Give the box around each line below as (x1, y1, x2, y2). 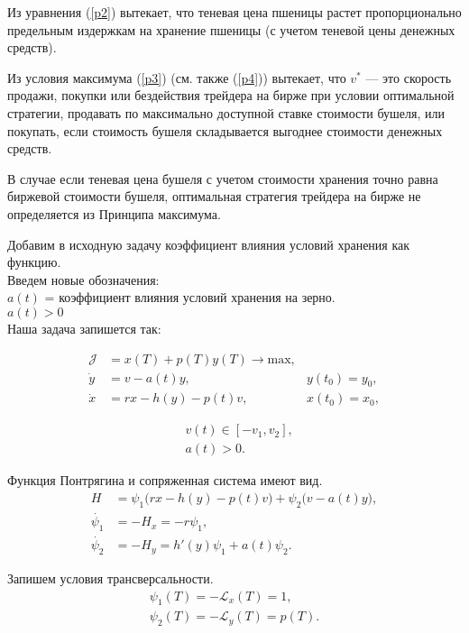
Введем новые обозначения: (7, 270, 160, 289)
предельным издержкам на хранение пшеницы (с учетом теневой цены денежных (7, 20, 455, 39)
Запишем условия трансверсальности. (7, 568, 214, 587)
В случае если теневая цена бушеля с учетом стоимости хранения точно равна (7, 169, 438, 188)
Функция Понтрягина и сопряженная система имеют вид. (7, 471, 323, 490)
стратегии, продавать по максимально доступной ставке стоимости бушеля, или (7, 103, 446, 122)
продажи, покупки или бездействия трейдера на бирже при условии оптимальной (7, 86, 455, 105)
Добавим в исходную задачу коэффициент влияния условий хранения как (7, 234, 410, 253)
